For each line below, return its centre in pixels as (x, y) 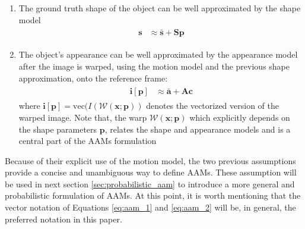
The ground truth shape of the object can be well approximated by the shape (160, 8)
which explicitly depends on (240, 117)
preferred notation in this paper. (63, 219)
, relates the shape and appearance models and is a (198, 129)
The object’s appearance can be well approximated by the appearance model (158, 54)
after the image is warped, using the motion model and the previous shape (154, 66)
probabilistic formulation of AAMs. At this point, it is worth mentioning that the (153, 195)
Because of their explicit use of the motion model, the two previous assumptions (150, 160)
